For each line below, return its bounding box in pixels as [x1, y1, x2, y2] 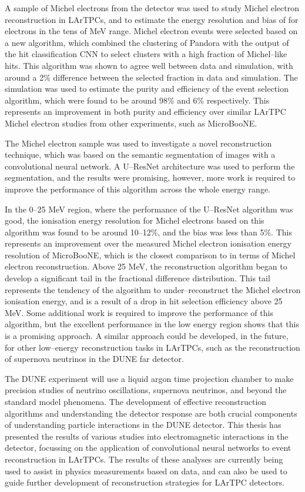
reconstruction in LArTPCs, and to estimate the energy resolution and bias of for [5, 13, 299, 25]
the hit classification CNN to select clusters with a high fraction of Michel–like [5, 48, 287, 60]
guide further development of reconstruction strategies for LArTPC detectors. [5, 476, 284, 488]
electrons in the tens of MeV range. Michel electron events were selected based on [5, 25, 298, 37]
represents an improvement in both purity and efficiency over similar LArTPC [5, 105, 286, 118]
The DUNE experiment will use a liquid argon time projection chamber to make [5, 372, 294, 384]
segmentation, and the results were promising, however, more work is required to [5, 171, 296, 184]
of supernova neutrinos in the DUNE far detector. [5, 353, 184, 365]
